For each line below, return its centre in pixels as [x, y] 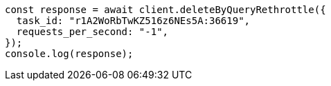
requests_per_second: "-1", [92, 32]
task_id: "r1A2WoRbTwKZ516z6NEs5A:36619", [133, 21]
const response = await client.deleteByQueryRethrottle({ [165, 10]
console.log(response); [69, 54]
